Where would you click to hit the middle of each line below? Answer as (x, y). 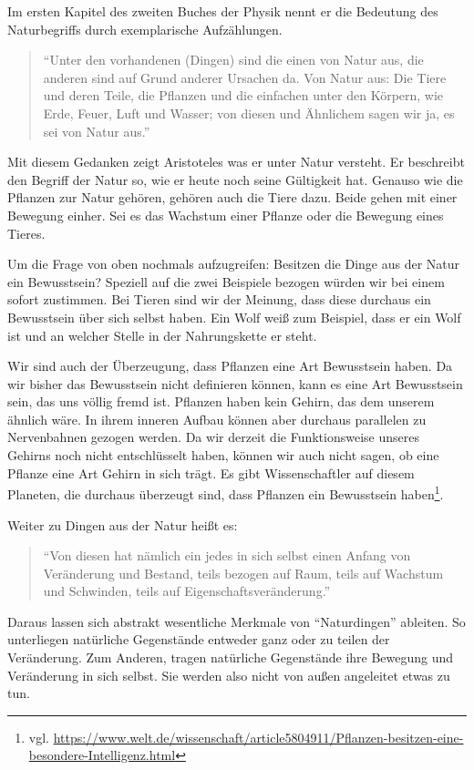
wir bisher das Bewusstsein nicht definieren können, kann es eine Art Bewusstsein (235, 383)
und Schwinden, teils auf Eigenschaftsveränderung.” (187, 591)
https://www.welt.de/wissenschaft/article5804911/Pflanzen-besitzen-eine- (258, 737)
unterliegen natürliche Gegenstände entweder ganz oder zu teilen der (199, 639)
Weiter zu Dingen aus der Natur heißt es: (123, 524)
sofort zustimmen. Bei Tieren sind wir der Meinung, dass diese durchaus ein (219, 299)
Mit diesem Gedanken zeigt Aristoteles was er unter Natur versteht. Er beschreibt (236, 162)
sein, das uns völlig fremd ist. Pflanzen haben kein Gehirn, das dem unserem (221, 401)
